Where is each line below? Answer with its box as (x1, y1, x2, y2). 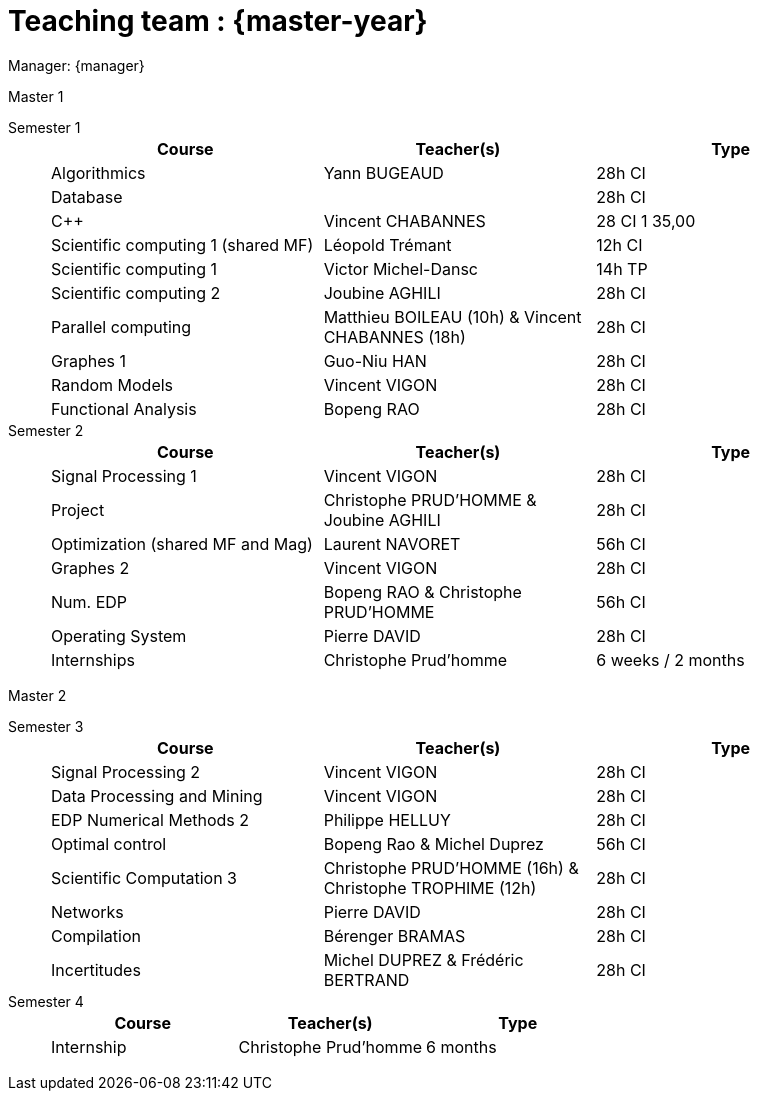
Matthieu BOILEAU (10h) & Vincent (323, 306, 582, 327)
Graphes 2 (51, 557, 130, 578)
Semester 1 (8, 118, 81, 136)
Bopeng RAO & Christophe (323, 581, 522, 602)
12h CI (596, 234, 643, 255)
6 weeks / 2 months (596, 649, 745, 670)
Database (51, 186, 123, 207)
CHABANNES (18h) (323, 326, 466, 347)
